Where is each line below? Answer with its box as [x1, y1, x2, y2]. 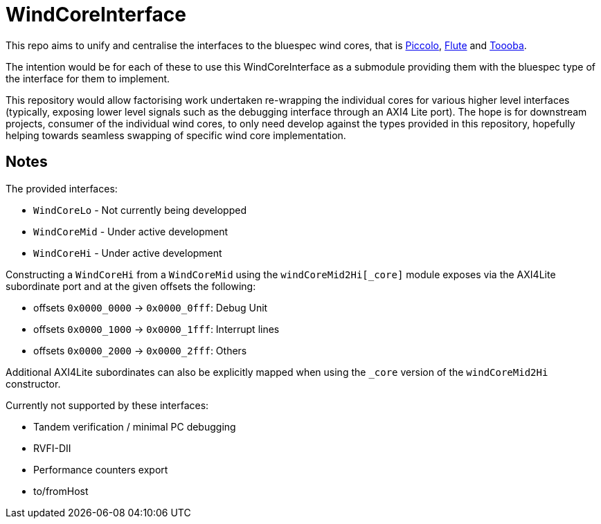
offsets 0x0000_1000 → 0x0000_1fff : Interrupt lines [33, 323, 280, 335]
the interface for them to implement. [6, 72, 170, 84]
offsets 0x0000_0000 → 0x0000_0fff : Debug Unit [33, 301, 268, 314]
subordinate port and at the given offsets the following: [6, 280, 256, 292]
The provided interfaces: [6, 182, 118, 195]
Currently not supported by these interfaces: [6, 399, 209, 411]
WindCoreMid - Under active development [33, 225, 228, 237]
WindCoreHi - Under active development [33, 246, 222, 259]
